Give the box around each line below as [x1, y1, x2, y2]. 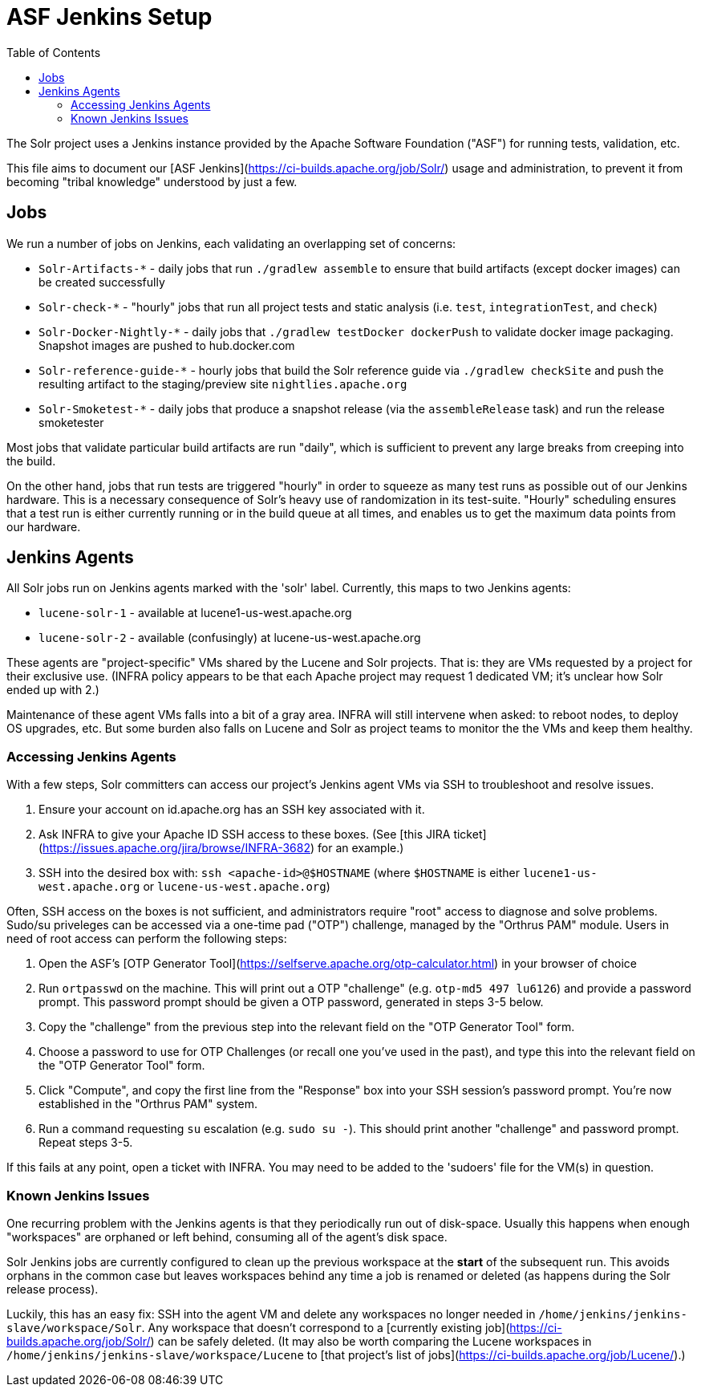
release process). [6, 1281, 99, 1296]
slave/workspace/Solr [6, 1321, 142, 1334]
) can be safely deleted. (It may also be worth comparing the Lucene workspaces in [150, 1334, 592, 1348]
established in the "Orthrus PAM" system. [38, 1097, 257, 1111]
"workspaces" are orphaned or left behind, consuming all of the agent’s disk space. [6, 1229, 448, 1244]
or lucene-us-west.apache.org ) [143, 879, 330, 894]
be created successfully [38, 274, 165, 289]
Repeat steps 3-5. [38, 1135, 133, 1150]
